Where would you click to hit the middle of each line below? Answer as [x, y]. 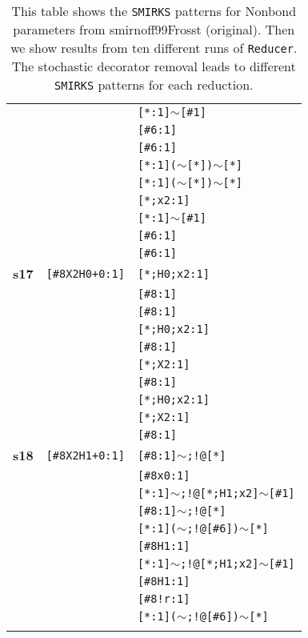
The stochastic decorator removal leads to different [154, 66]
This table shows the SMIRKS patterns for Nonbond [154, 11]
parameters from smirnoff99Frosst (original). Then [154, 29]
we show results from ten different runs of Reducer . [154, 48]
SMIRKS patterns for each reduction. [154, 84]
